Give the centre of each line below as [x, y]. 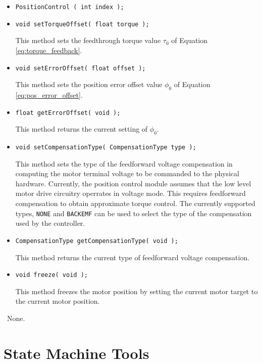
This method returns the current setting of [82, 129]
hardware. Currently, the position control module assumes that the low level [133, 183]
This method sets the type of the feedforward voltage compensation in [124, 163]
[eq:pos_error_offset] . [49, 94]
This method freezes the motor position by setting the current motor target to [137, 291]
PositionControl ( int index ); [70, 7]
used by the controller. [50, 223]
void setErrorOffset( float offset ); [81, 68]
